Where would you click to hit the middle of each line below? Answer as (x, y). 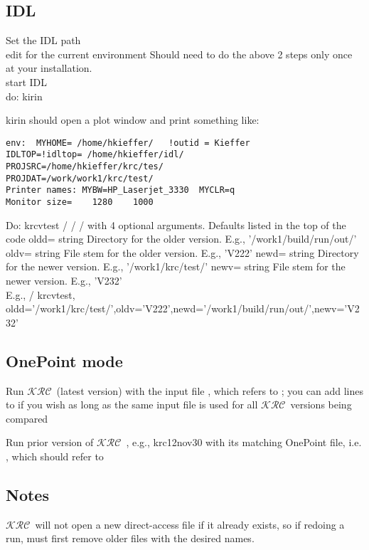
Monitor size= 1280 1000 (80, 202)
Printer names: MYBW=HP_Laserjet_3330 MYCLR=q (121, 190)
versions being (321, 404)
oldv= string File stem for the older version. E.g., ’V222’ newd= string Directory (182, 252)
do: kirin (24, 96)
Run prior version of (50, 442)
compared (27, 418)
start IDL (27, 81)
